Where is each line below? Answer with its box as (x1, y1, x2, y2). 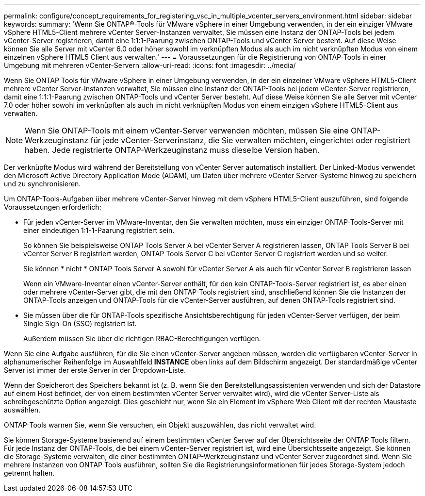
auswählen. (4, 406, 40, 414)
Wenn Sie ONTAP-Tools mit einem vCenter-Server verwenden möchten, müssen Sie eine (25, 126, 349, 135)
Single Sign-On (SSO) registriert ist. (23, 319, 137, 328)
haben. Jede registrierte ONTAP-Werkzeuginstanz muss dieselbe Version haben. (25, 145, 320, 155)
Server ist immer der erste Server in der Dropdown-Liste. (4, 366, 186, 374)
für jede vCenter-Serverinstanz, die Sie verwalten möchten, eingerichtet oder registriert (90, 135, 410, 145)
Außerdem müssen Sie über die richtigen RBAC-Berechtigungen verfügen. (23, 334, 261, 343)
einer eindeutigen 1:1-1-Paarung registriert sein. (23, 226, 175, 234)
